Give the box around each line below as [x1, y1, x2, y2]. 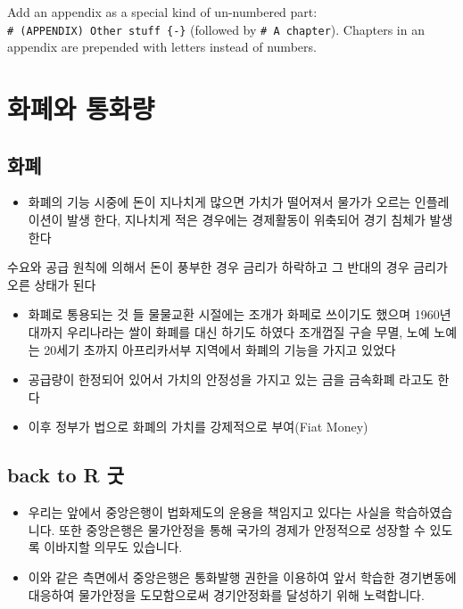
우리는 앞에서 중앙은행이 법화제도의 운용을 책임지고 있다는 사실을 [28, 503, 391, 522]
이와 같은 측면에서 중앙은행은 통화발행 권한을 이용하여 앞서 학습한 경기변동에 [28, 567, 457, 586]
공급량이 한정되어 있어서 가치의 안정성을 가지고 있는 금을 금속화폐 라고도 [28, 370, 434, 389]
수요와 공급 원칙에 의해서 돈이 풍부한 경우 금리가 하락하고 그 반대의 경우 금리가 [7, 258, 448, 276]
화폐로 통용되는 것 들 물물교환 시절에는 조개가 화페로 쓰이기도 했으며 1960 [28, 305, 440, 324]
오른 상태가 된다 [7, 275, 96, 293]
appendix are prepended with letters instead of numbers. [7, 37, 317, 56]
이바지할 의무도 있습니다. [44, 538, 183, 556]
